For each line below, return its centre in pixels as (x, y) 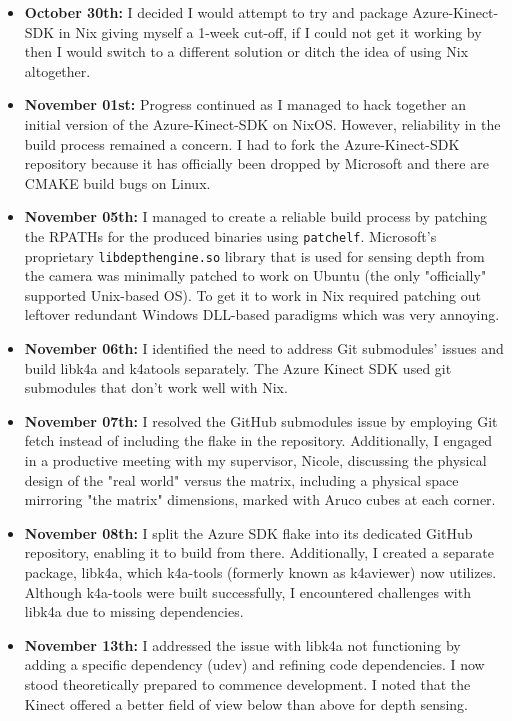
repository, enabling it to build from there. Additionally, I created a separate (259, 552)
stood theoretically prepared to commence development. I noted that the (247, 683)
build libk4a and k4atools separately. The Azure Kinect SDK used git (238, 367)
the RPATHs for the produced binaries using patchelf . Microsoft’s (230, 235)
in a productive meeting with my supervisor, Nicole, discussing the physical (255, 460)
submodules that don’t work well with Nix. (156, 387)
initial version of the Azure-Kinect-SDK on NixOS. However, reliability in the (262, 123)
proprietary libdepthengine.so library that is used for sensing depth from (254, 255)
